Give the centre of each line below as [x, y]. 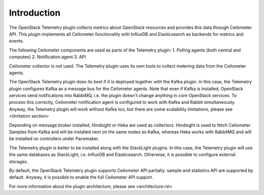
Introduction [35, 13]
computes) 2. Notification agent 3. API [48, 57]
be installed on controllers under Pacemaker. [54, 139]
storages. [19, 161]
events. [16, 41]
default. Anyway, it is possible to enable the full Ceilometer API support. [81, 177]
